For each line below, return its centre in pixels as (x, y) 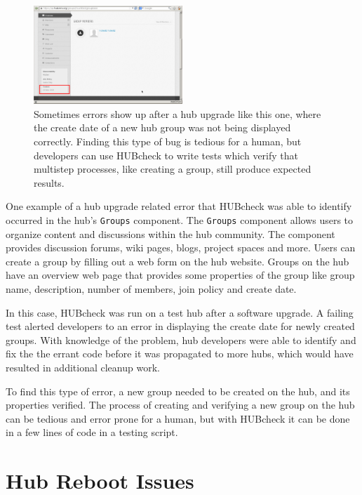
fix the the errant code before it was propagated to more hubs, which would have (180, 354)
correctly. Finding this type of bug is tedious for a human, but (168, 141)
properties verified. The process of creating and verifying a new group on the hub (180, 405)
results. (49, 182)
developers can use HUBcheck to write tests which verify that (166, 155)
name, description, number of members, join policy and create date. (151, 288)
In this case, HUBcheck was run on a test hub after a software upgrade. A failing (180, 312)
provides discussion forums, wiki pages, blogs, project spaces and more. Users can (181, 247)
